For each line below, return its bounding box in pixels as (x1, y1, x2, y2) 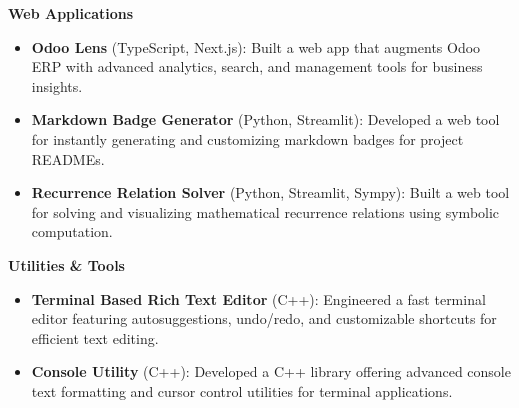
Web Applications (8, 3, 134, 23)
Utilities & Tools (8, 254, 125, 275)
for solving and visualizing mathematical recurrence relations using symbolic (31, 201, 500, 222)
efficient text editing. (31, 327, 159, 348)
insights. (31, 75, 83, 96)
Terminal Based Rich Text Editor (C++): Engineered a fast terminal (31, 288, 486, 309)
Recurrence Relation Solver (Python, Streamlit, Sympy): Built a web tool (31, 182, 510, 203)
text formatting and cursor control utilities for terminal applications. (31, 380, 453, 401)
